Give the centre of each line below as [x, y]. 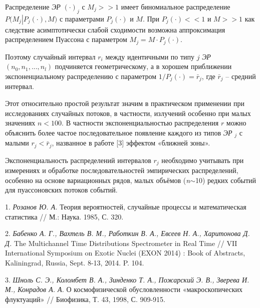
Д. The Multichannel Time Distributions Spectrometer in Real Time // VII [121, 243]
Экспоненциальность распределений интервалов [78, 160]
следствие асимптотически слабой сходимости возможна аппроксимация [115, 29]
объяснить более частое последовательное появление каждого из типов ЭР [119, 132]
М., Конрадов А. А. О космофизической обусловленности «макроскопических [124, 289]
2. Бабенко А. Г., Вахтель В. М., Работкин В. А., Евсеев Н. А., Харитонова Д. [127, 233]
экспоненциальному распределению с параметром [81, 76]
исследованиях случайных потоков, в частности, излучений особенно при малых [128, 113]
